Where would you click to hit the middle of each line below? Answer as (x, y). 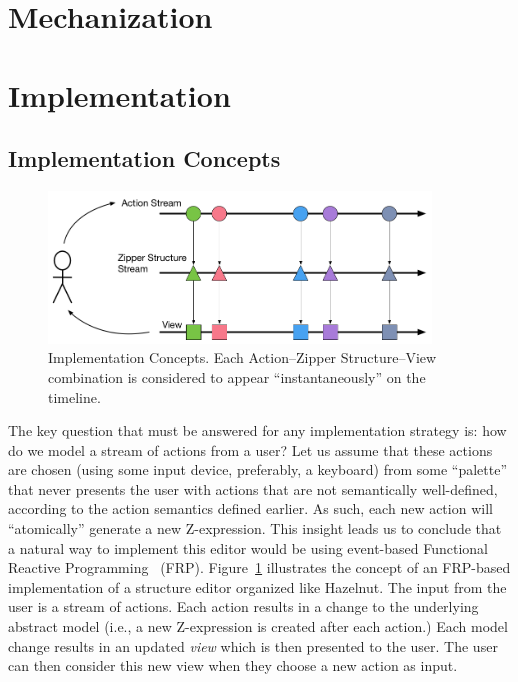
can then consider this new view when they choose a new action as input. (233, 665)
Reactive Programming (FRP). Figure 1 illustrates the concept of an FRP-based (259, 567)
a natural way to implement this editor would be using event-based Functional (248, 547)
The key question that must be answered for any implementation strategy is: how (257, 430)
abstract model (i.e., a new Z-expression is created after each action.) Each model (258, 626)
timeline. (74, 396)
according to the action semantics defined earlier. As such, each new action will (250, 508)
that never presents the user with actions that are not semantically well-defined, (253, 488)
